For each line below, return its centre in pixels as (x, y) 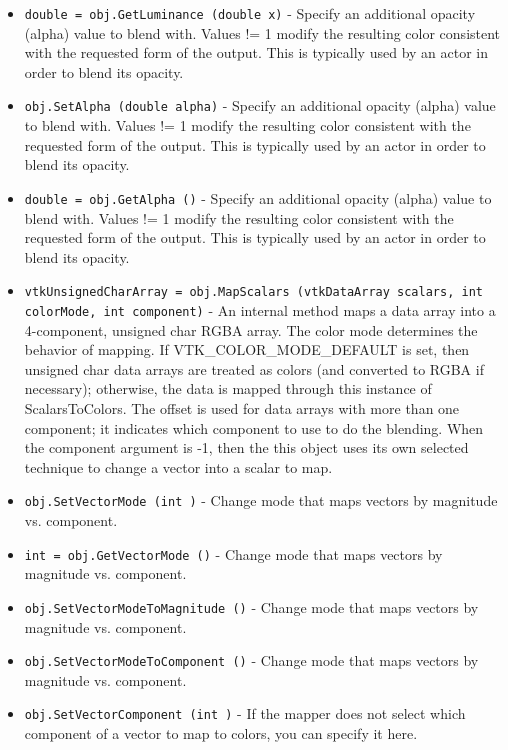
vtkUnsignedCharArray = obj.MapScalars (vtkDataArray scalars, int (253, 292)
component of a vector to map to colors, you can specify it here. (221, 733)
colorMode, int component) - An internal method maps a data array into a (260, 309)
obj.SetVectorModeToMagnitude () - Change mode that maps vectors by (251, 606)
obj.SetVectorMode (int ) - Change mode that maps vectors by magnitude (261, 500)
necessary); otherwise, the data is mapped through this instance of (228, 388)
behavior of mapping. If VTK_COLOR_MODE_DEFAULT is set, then (247, 349)
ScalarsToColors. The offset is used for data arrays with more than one (242, 408)
